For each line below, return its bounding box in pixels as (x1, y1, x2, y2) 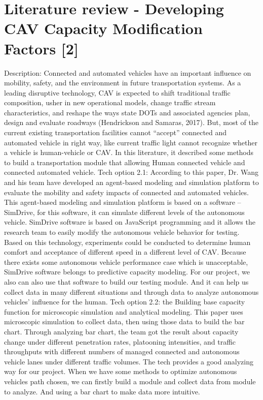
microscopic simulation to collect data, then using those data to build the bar (4, 316, 245, 327)
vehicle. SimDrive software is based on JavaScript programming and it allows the (4, 217, 255, 227)
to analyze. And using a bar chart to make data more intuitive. (4, 386, 200, 396)
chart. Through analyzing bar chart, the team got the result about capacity (4, 326, 239, 336)
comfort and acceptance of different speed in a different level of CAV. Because (4, 247, 246, 257)
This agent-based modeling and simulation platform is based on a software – (4, 197, 241, 207)
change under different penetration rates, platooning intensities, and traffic (4, 336, 236, 347)
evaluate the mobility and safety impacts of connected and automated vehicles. (4, 187, 249, 197)
